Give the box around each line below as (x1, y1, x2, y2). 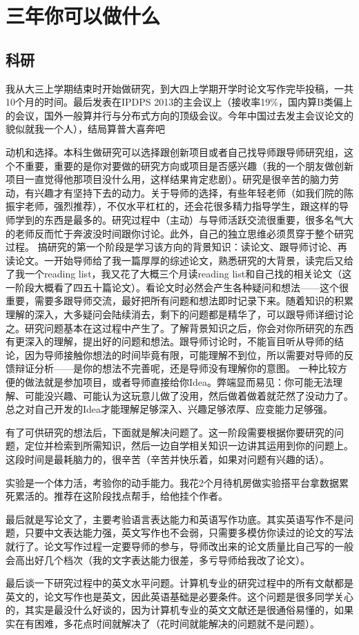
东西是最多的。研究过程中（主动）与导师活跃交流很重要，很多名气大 (43, 212, 353, 226)
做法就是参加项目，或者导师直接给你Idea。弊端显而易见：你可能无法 (24, 375, 333, 389)
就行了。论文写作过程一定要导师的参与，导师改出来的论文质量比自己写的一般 (6, 538, 353, 553)
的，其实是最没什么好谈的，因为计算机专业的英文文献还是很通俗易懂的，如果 (6, 603, 353, 617)
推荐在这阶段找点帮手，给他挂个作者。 (53, 489, 228, 503)
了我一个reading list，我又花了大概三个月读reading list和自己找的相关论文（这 (6, 266, 352, 281)
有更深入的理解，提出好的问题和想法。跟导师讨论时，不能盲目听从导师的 (6, 334, 334, 349)
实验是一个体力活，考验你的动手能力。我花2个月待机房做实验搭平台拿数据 (6, 475, 339, 489)
